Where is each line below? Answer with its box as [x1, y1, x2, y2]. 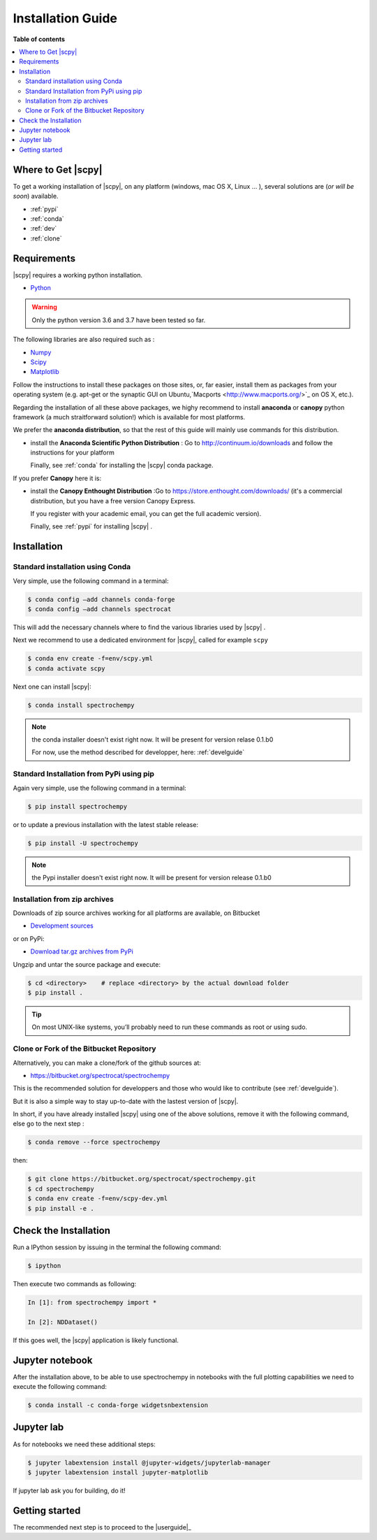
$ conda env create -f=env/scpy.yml [27, 654, 154, 663]
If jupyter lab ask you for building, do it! [13, 1486, 126, 1495]
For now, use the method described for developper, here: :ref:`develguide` [31, 748, 244, 756]
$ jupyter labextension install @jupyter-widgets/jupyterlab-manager [27, 1458, 271, 1467]
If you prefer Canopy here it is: [13, 474, 102, 482]
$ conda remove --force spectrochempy [27, 1138, 161, 1146]
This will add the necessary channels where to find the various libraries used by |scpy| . [13, 623, 266, 631]
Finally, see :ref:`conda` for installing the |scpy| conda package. [30, 461, 214, 470]
